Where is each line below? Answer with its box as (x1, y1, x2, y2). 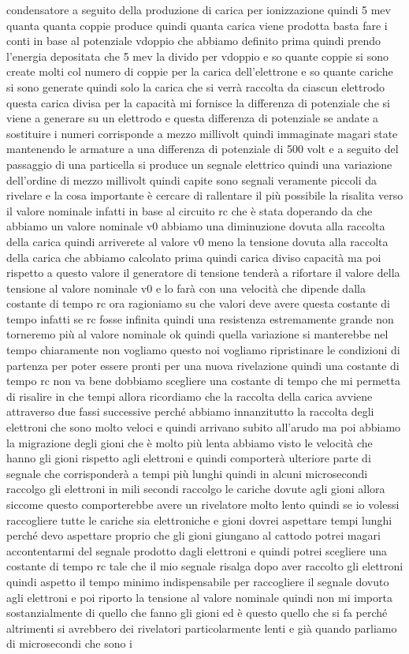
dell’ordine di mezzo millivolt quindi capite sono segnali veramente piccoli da (6, 171, 377, 188)
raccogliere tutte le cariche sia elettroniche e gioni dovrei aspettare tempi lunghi (6, 511, 392, 528)
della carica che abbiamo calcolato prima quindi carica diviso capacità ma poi (6, 249, 381, 265)
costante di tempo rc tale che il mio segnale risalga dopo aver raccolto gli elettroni (6, 558, 403, 574)
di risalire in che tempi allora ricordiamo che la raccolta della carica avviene (6, 387, 373, 404)
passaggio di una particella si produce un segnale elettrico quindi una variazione (6, 155, 392, 172)
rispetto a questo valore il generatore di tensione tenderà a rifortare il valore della (6, 264, 400, 281)
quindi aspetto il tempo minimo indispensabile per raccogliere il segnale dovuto (6, 573, 389, 589)
